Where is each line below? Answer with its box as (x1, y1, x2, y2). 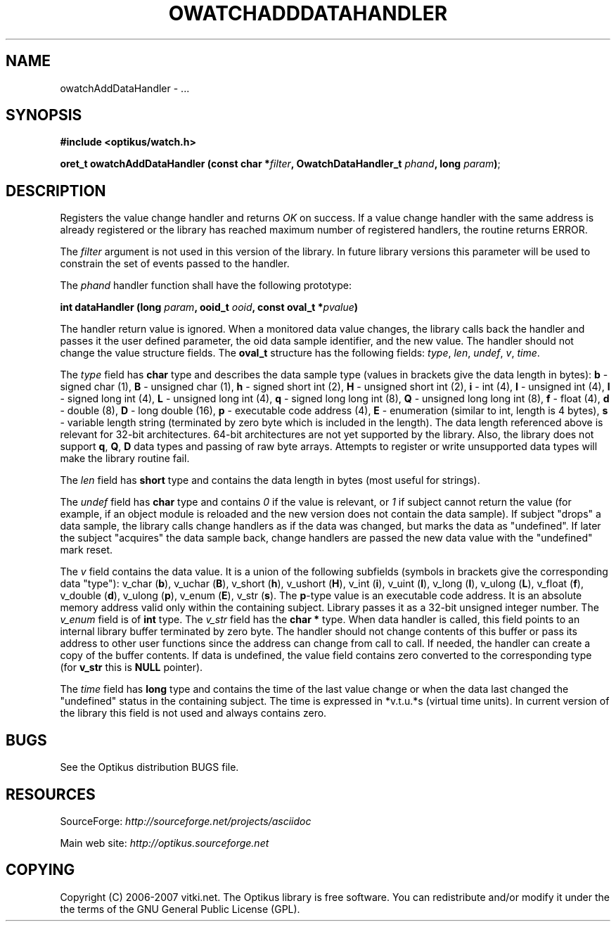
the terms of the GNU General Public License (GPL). (60, 902, 300, 915)
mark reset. (60, 544, 113, 556)
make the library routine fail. (60, 452, 190, 465)
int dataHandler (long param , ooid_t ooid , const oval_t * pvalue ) (60, 301, 359, 314)
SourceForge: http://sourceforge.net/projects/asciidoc (60, 814, 312, 827)
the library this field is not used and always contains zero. (60, 707, 327, 720)
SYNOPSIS (6, 106, 82, 124)
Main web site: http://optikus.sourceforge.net (60, 836, 269, 849)
